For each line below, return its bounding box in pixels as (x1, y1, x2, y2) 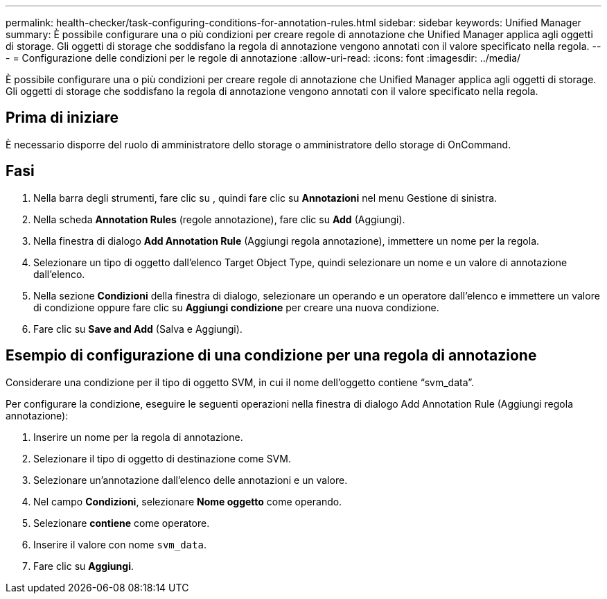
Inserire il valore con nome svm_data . (33, 538, 206, 550)
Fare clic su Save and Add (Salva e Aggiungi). (33, 322, 243, 335)
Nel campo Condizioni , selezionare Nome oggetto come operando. (33, 495, 342, 507)
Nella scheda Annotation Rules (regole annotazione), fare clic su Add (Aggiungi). (33, 213, 405, 225)
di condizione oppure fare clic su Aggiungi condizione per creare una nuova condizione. (33, 301, 439, 313)
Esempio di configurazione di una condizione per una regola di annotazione (6, 347, 537, 365)
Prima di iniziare (6, 109, 119, 127)
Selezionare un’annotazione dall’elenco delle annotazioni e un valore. (33, 474, 348, 486)
